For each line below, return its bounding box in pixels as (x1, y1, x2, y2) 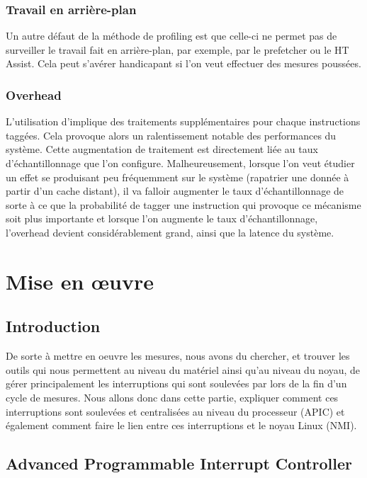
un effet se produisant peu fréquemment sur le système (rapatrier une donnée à (6, 169, 349, 184)
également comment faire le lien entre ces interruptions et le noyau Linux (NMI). (6, 418, 357, 433)
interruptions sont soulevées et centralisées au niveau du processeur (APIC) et (6, 404, 345, 419)
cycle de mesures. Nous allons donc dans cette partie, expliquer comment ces (6, 389, 339, 404)
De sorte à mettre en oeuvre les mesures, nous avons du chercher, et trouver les (6, 348, 350, 363)
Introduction (6, 315, 101, 337)
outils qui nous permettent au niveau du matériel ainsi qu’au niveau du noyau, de (6, 362, 361, 377)
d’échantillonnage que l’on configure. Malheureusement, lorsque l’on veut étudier (6, 156, 355, 170)
